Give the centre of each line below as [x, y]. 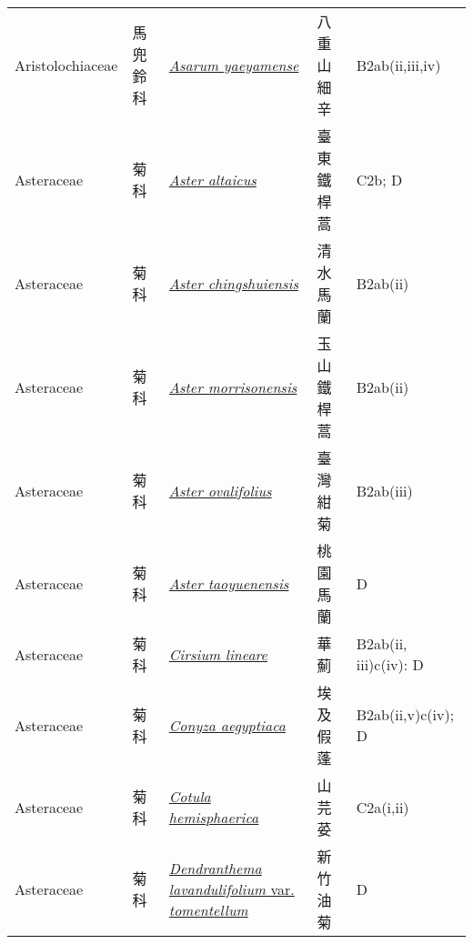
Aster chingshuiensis [234, 283]
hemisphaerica [214, 817]
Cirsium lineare [218, 654]
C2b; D [379, 179]
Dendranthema [215, 868]
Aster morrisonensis [233, 387]
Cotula [190, 796]
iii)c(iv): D [390, 664]
